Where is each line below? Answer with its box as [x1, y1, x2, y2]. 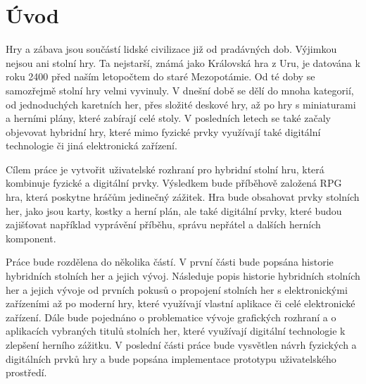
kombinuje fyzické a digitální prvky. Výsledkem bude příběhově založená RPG [6, 175, 342, 190]
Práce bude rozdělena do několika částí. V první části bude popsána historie [6, 254, 334, 269]
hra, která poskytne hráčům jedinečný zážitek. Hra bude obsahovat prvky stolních [6, 190, 360, 204]
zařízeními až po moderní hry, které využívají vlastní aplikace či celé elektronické [6, 296, 355, 311]
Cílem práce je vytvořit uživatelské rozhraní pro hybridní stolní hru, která [6, 161, 324, 176]
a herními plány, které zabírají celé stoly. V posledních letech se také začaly [6, 111, 331, 125]
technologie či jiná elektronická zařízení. [6, 138, 177, 153]
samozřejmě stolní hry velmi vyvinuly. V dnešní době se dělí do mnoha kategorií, [6, 82, 354, 97]
